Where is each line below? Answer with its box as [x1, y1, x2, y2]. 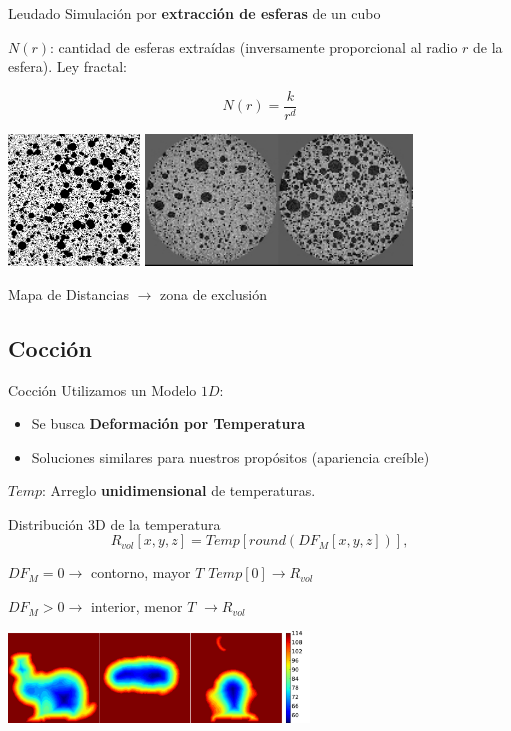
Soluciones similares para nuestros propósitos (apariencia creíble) [31, 446, 430, 467]
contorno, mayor [90, 562, 191, 583]
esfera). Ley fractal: [8, 56, 127, 77]
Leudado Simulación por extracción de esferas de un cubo [8, 3, 381, 23]
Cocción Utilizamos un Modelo [8, 379, 197, 400]
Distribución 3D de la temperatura [8, 513, 221, 534]
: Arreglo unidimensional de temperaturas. [42, 480, 316, 501]
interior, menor [90, 596, 183, 617]
